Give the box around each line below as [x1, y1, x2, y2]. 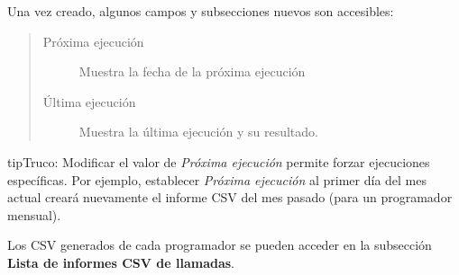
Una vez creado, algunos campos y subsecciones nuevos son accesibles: [7, 2, 394, 20]
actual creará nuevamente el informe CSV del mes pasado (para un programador [7, 188, 453, 207]
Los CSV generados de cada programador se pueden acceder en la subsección [7, 235, 432, 254]
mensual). [7, 205, 61, 224]
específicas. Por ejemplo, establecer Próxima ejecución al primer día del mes [7, 170, 427, 189]
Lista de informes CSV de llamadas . [7, 253, 234, 271]
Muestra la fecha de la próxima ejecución [78, 62, 306, 81]
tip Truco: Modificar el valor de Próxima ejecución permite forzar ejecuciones [7, 152, 430, 171]
